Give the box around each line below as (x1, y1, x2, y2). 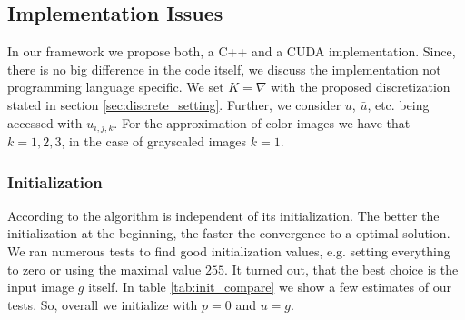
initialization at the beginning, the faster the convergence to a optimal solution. (7, 224, 450, 243)
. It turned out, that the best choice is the (223, 259, 459, 278)
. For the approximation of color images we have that (114, 113, 411, 132)
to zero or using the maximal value (7, 259, 202, 278)
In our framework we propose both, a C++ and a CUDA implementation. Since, (7, 42, 456, 61)
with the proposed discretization (271, 77, 450, 96)
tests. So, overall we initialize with (7, 295, 198, 314)
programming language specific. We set (7, 77, 224, 96)
